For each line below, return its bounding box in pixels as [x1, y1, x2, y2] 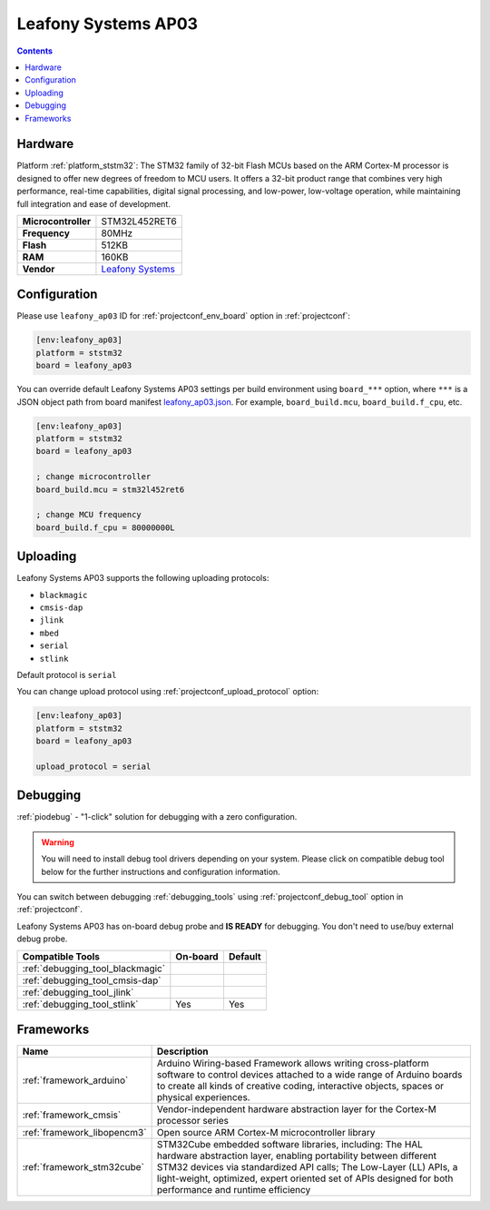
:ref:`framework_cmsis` [22, 1108, 122, 1121]
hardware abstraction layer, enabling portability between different [156, 1149, 437, 1162]
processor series [156, 1115, 230, 1127]
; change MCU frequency [35, 509, 142, 520]
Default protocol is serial [16, 669, 117, 680]
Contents [16, 45, 54, 56]
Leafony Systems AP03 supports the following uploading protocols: [16, 573, 269, 584]
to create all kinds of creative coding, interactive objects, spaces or [156, 1080, 445, 1093]
